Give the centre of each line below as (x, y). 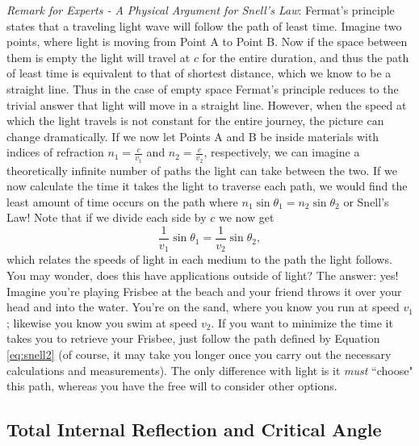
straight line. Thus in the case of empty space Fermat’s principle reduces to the (203, 88)
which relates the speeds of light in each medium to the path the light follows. (199, 259)
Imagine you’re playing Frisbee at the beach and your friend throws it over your (204, 291)
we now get (246, 217)
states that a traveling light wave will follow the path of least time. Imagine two (204, 25)
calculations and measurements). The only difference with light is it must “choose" (210, 370)
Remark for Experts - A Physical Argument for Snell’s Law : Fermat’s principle (201, 10)
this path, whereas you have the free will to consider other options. (172, 386)
